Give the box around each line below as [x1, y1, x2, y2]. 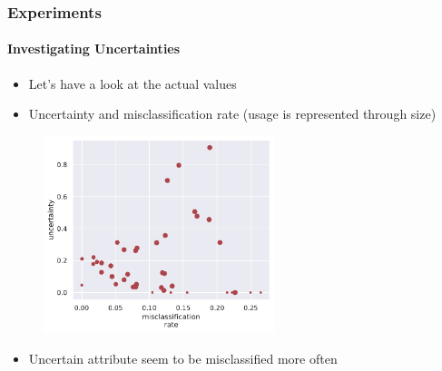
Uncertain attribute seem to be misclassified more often [28, 349, 338, 368]
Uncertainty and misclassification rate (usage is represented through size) [28, 104, 437, 123]
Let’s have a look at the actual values [28, 73, 237, 93]
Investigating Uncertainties [7, 39, 181, 58]
